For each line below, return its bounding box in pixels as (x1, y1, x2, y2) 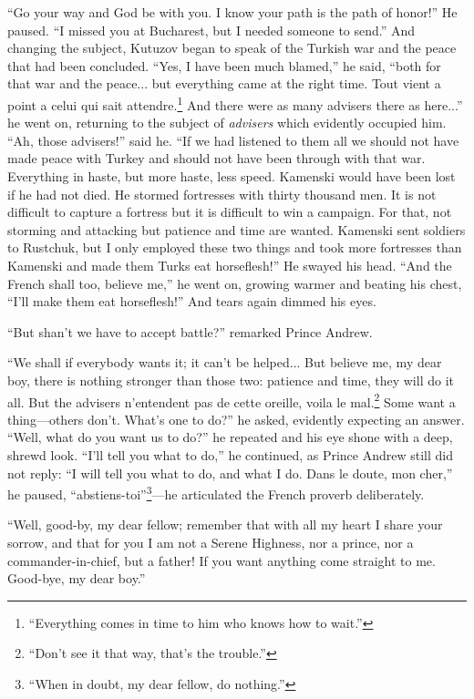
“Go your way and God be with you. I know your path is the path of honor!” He (7, 3, 458, 21)
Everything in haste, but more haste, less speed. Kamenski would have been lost (7, 167, 456, 185)
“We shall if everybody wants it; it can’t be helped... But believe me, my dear (7, 353, 442, 372)
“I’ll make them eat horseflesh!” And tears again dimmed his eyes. (7, 292, 376, 311)
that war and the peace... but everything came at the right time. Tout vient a (7, 74, 441, 93)
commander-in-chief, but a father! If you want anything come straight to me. (7, 550, 436, 570)
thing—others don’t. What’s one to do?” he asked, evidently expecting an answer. (7, 409, 465, 428)
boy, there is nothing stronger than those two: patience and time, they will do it (7, 370, 454, 389)
